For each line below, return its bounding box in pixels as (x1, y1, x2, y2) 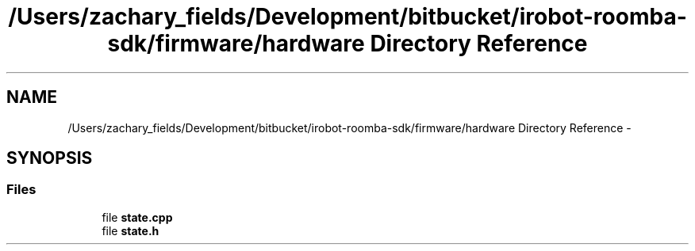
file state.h (102, 223, 159, 238)
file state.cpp (102, 210, 173, 224)
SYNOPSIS (6, 148, 93, 169)
